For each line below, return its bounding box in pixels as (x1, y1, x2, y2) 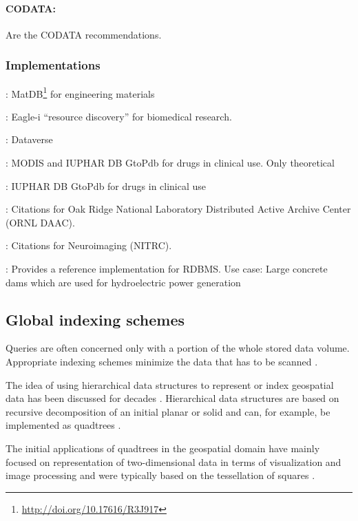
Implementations (6, 56, 101, 74)
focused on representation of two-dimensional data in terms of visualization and (6, 454, 341, 469)
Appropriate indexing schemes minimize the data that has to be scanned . (6, 354, 318, 368)
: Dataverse (6, 132, 53, 147)
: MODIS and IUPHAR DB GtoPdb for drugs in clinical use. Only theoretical (6, 156, 335, 170)
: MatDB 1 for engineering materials (6, 84, 155, 100)
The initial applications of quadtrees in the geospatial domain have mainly (6, 440, 320, 455)
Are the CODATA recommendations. (6, 27, 162, 41)
